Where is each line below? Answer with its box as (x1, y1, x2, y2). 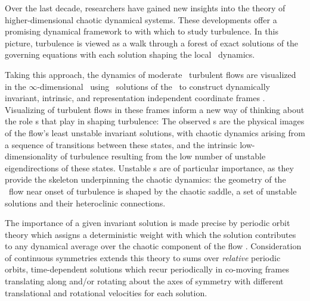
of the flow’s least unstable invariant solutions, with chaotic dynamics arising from (5, 126, 305, 139)
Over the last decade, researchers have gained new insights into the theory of (5, 2, 286, 14)
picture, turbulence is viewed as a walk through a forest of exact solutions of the (5, 36, 299, 49)
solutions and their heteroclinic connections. (5, 196, 166, 209)
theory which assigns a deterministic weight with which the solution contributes (5, 228, 296, 240)
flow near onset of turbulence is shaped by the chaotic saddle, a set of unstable (8, 184, 297, 197)
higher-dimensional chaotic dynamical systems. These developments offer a (5, 13, 277, 26)
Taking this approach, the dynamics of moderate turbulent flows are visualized (5, 68, 296, 80)
